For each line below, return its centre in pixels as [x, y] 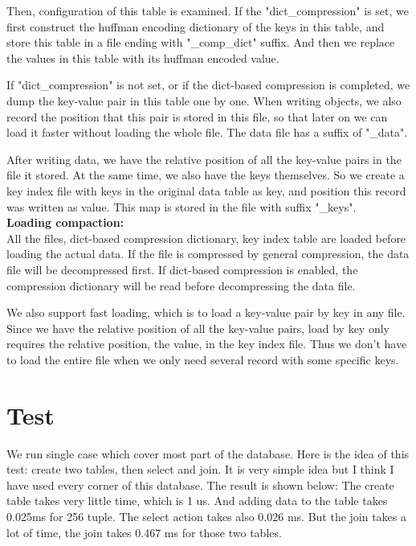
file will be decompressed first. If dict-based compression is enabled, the [182, 269]
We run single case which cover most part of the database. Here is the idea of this [208, 453]
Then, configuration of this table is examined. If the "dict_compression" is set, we [208, 10]
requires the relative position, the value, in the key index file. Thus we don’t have [207, 344]
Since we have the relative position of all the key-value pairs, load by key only [198, 328]
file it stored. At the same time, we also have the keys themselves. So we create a [206, 175]
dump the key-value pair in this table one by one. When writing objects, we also [204, 100]
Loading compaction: [65, 222]
